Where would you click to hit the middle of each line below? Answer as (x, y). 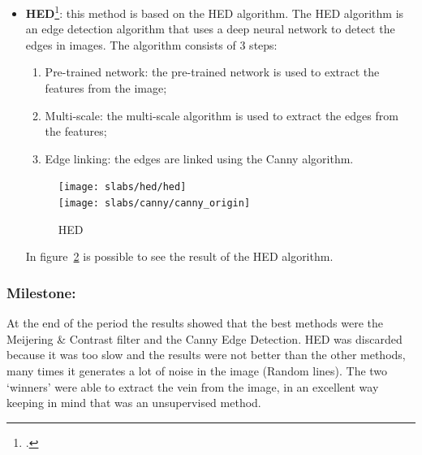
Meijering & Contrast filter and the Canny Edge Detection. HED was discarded (205, 338)
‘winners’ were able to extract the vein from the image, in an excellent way (193, 386)
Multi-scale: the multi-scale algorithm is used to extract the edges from (222, 115)
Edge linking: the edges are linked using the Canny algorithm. (199, 158)
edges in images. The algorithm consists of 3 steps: (151, 44)
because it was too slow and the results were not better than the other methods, (206, 355)
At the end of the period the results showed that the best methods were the (195, 323)
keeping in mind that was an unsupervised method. (134, 403)
